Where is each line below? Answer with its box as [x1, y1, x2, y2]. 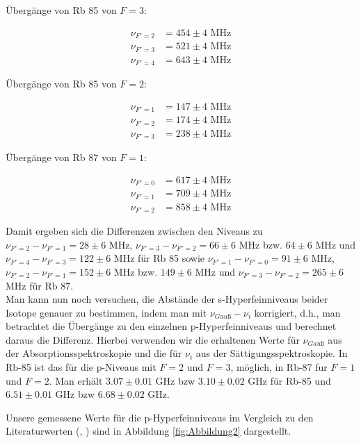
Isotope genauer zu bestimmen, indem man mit [6, 305, 207, 319]
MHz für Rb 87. [6, 278, 74, 292]
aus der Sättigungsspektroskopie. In [195, 346, 348, 360]
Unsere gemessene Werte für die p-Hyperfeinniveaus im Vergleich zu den [6, 410, 314, 424]
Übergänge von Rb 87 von [6, 150, 117, 165]
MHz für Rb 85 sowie [113, 251, 205, 265]
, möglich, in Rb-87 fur [230, 360, 328, 374]
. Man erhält [49, 373, 103, 387]
